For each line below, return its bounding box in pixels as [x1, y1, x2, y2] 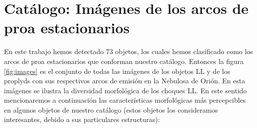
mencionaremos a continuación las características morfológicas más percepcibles [4, 95, 246, 105]
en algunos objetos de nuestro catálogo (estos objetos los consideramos [4, 104, 218, 115]
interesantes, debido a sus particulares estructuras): [4, 114, 160, 125]
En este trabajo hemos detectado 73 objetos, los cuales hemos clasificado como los [4, 46, 253, 57]
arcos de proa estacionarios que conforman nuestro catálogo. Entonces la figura [4, 56, 244, 66]
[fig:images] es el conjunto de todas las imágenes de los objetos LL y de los [4, 65, 230, 76]
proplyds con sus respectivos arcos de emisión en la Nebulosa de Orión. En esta [4, 75, 245, 86]
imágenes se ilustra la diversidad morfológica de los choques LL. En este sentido [4, 85, 247, 95]
